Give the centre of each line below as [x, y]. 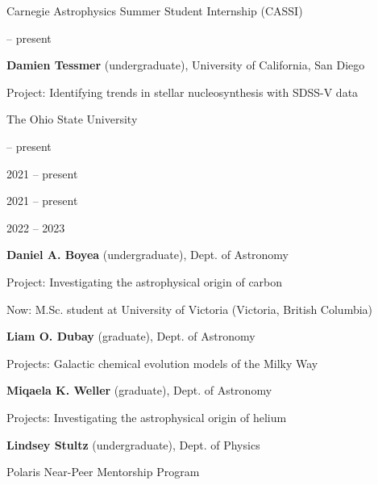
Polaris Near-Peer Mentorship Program [103, 472]
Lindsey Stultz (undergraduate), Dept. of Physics [133, 444]
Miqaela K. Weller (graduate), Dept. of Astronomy [139, 390]
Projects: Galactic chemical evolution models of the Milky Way [162, 363]
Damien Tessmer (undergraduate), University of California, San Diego [186, 65]
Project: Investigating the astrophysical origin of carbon [145, 281]
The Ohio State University [72, 119]
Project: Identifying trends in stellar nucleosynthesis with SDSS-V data [183, 92]
